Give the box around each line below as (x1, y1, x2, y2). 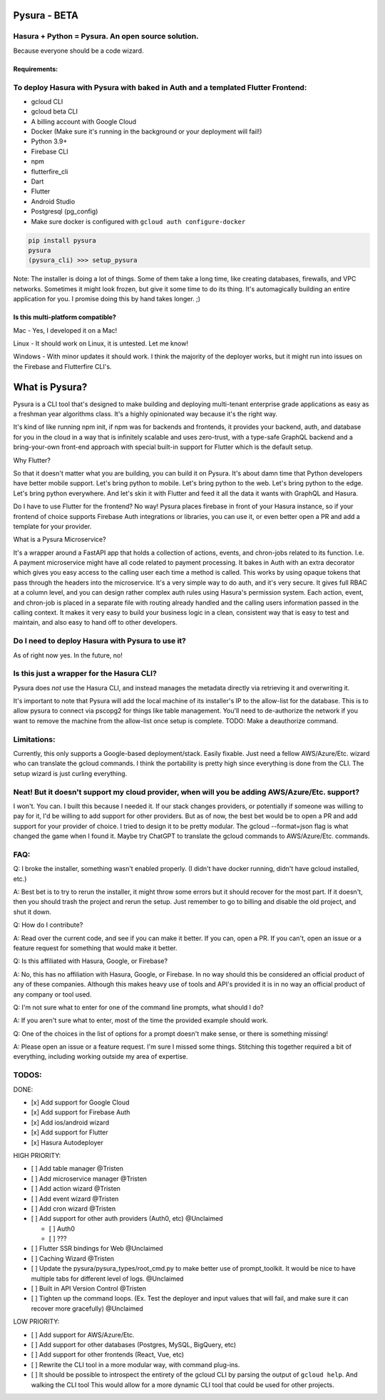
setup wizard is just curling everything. (13, 769, 128, 777)
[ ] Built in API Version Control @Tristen (31, 1284, 146, 1293)
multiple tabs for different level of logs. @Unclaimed (31, 1274, 184, 1283)
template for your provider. (13, 522, 92, 530)
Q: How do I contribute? (13, 921, 83, 930)
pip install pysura (28, 236, 96, 244)
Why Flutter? (13, 455, 51, 464)
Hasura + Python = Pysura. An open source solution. (13, 31, 199, 41)
